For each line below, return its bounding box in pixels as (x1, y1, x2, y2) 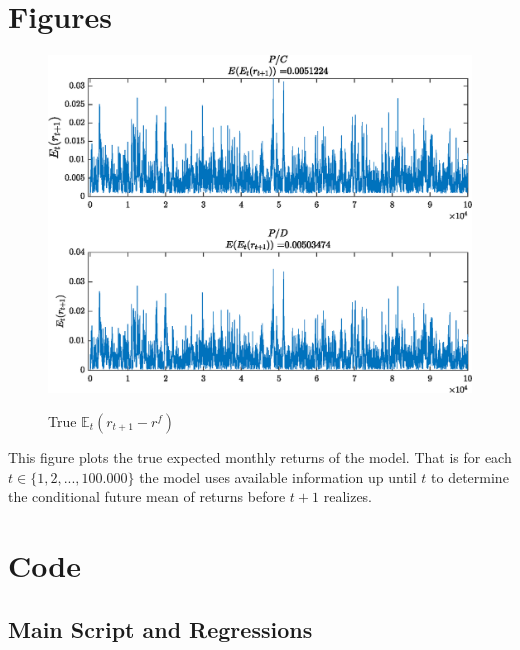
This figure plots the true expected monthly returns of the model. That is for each (8, 447, 512, 467)
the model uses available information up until (139, 466, 417, 487)
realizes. (323, 486, 373, 507)
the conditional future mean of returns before (8, 486, 286, 507)
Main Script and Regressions (8, 613, 313, 644)
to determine (431, 466, 509, 487)
